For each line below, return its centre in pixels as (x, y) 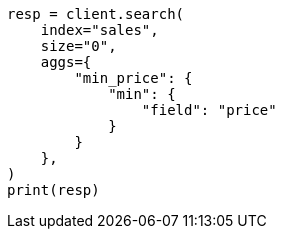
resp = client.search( (96, 14)
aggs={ (66, 62)
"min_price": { (133, 78)
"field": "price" (209, 110)
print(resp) (53, 190)
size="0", (78, 46)
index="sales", (99, 30)
